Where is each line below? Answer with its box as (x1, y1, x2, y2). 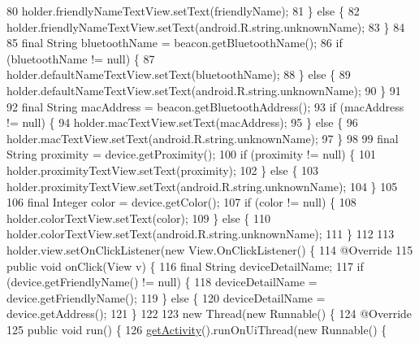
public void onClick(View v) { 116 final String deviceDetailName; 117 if (6, 257, 364, 274)
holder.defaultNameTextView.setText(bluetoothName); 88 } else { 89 (6, 66, 351, 83)
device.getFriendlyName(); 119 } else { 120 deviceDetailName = (6, 289, 326, 306)
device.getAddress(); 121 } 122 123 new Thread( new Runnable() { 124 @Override (6, 305, 413, 322)
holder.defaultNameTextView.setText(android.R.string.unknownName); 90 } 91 (6, 81, 401, 98)
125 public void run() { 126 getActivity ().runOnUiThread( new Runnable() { (6, 320, 387, 337)
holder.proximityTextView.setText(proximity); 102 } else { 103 (6, 161, 319, 178)
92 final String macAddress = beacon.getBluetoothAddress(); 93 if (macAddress (6, 98, 404, 115)
